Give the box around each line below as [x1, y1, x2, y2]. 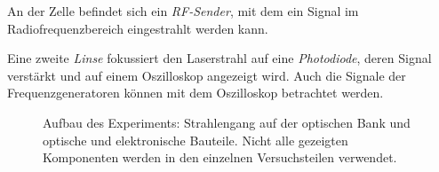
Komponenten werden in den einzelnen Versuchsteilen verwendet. [43, 148, 397, 167]
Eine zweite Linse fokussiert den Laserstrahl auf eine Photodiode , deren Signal [7, 49, 432, 67]
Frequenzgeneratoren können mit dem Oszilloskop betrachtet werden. [7, 83, 384, 102]
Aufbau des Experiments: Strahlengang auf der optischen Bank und [43, 113, 411, 131]
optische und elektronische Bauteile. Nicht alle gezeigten [43, 130, 348, 149]
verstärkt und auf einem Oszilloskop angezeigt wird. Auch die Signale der [7, 66, 406, 84]
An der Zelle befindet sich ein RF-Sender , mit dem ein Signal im [7, 2, 359, 20]
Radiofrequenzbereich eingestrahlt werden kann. [7, 19, 268, 37]
